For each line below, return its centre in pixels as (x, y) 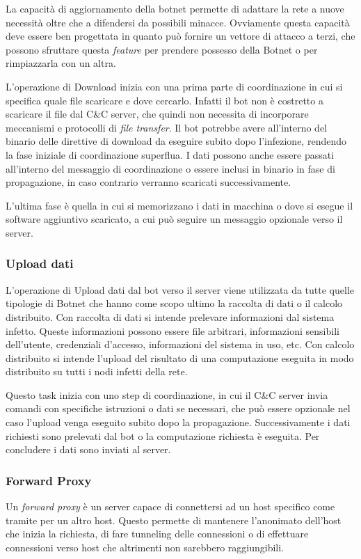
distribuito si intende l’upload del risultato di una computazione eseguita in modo (180, 357)
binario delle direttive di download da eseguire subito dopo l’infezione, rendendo (176, 141)
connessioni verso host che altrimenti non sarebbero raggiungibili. (145, 547)
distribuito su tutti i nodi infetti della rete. (97, 371)
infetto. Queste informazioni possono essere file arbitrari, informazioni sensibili (173, 330)
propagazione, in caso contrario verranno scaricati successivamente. (149, 182)
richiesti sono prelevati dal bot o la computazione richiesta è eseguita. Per (163, 435)
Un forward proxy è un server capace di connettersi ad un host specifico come (170, 506)
